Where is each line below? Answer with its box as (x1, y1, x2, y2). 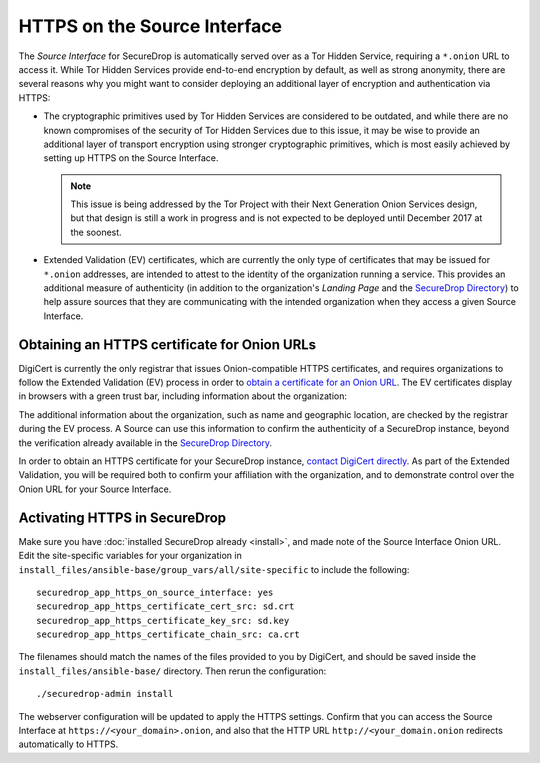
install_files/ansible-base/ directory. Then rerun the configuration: (18, 665, 327, 677)
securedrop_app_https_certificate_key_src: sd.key (36, 615, 290, 626)
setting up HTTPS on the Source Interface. (43, 152, 219, 164)
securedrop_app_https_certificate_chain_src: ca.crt (36, 629, 300, 640)
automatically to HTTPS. (18, 738, 119, 750)
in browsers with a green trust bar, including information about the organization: (18, 390, 348, 402)
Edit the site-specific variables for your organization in (18, 550, 242, 562)
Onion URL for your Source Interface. (18, 483, 172, 495)
